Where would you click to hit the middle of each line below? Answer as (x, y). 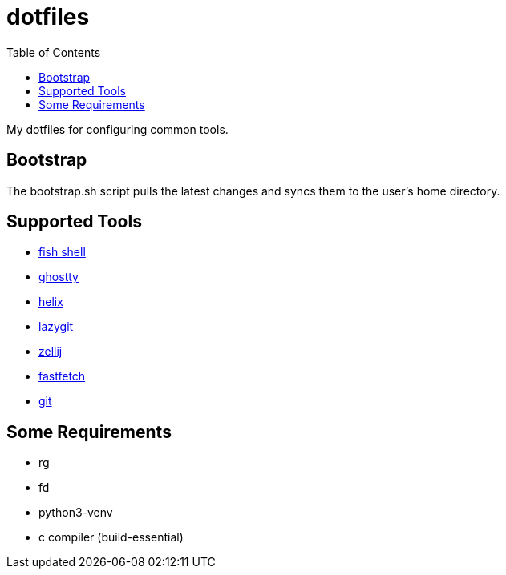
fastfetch (62, 376)
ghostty (59, 277)
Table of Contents (54, 52)
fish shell (62, 252)
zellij (51, 352)
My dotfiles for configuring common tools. (117, 129)
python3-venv (76, 513)
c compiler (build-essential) (111, 537)
